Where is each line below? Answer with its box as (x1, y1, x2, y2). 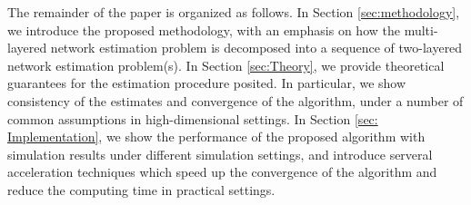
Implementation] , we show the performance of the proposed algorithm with (7, 127, 426, 146)
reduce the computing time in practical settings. (7, 180, 276, 199)
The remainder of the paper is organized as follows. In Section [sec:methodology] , (7, 3, 460, 21)
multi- (404, 20, 438, 39)
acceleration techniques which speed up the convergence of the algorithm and (7, 162, 437, 181)
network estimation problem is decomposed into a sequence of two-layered (50, 38, 463, 57)
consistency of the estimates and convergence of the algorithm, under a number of (7, 91, 464, 110)
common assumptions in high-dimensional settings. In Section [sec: (7, 109, 378, 128)
